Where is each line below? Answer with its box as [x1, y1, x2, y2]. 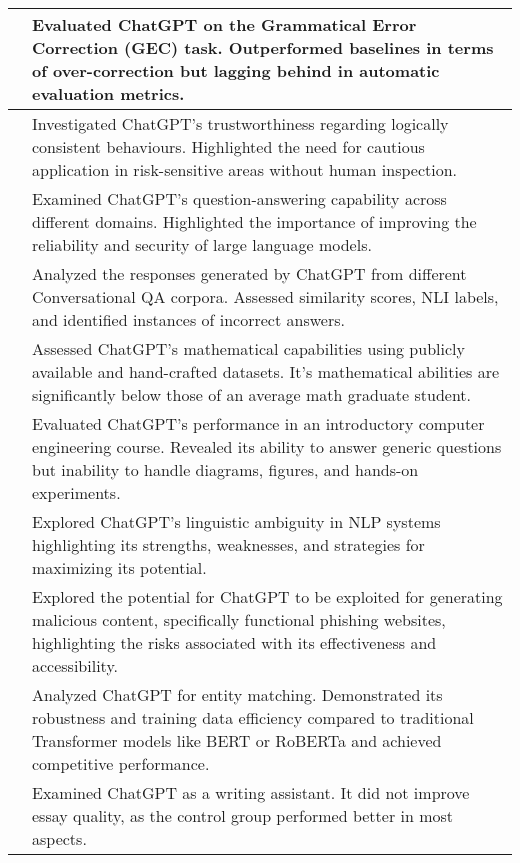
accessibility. [32, 654, 118, 677]
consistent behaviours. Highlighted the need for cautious [32, 135, 425, 158]
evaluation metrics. [32, 82, 185, 105]
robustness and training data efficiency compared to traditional [32, 706, 474, 729]
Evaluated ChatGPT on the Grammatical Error [32, 13, 417, 36]
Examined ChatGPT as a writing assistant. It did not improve [32, 781, 470, 804]
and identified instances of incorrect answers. [32, 308, 345, 331]
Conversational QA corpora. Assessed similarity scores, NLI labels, [32, 285, 499, 308]
